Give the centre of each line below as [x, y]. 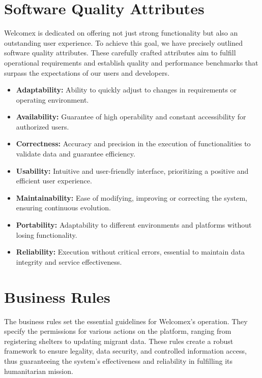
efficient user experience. [54, 181]
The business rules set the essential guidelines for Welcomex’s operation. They [126, 321]
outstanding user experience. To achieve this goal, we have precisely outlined [124, 42]
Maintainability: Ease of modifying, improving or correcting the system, [132, 197]
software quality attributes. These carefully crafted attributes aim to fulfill [120, 53]
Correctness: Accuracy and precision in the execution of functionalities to [133, 144]
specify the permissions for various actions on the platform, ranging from [118, 331]
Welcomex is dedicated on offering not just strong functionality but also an [121, 33]
